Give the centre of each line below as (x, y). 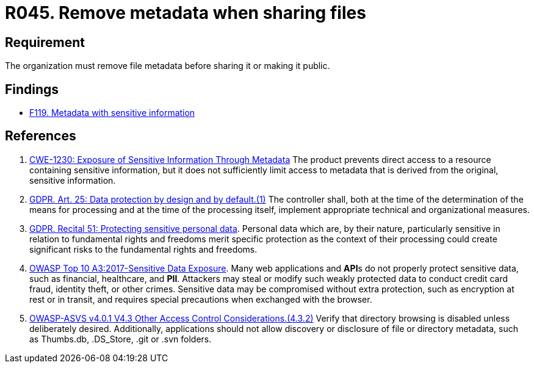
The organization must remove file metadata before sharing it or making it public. (168, 66)
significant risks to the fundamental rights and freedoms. (143, 249)
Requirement (45, 42)
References (41, 136)
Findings (32, 89)
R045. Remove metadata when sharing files (186, 13)
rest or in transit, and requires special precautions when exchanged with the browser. (201, 299)
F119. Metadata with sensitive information (112, 113)
